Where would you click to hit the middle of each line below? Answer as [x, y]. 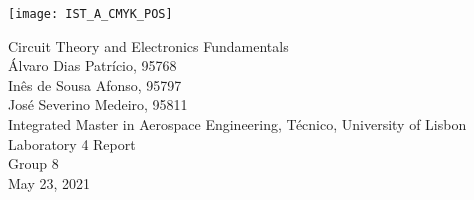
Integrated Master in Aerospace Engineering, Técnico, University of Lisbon [237, 124]
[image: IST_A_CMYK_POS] [90, 14]
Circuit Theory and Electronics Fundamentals [148, 45]
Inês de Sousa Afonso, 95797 [95, 84]
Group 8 [33, 163]
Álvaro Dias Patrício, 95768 [92, 65]
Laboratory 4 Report [72, 143]
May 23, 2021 [49, 182]
